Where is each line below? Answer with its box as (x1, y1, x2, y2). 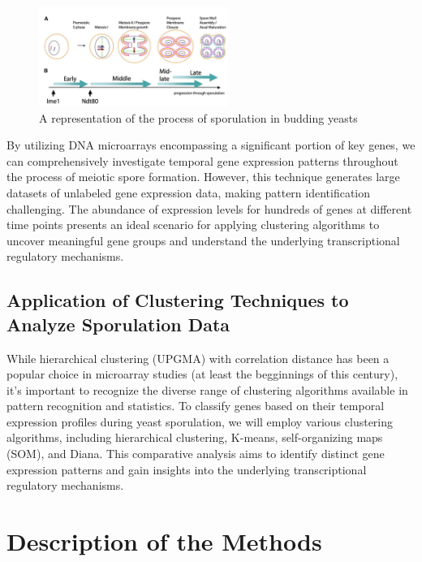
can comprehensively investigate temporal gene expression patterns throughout (6, 152, 398, 169)
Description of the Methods (6, 525, 322, 558)
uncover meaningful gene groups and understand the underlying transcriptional (6, 231, 400, 249)
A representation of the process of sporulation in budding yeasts (39, 109, 358, 126)
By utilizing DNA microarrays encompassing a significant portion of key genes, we (6, 136, 416, 153)
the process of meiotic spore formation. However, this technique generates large (6, 168, 400, 185)
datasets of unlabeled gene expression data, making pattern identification (6, 184, 371, 201)
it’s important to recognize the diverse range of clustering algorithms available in (6, 381, 408, 398)
